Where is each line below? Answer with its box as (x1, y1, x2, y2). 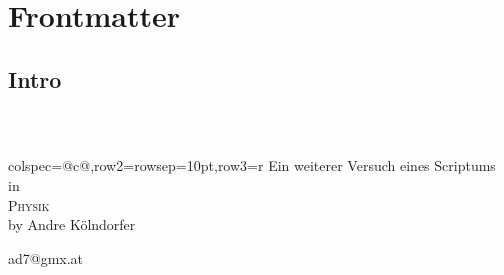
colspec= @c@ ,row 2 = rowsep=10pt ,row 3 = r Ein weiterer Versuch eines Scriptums (8, 155, 496, 176)
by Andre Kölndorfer (8, 214, 136, 235)
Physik (8, 194, 50, 215)
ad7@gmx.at (8, 247, 84, 268)
